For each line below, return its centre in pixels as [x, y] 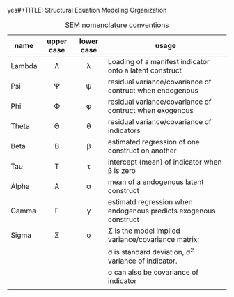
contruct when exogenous [150, 111]
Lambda [24, 66]
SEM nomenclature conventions [117, 25]
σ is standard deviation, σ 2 [151, 252]
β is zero [122, 170]
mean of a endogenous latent [156, 182]
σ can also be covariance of [153, 273]
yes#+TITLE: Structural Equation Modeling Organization [87, 10]
